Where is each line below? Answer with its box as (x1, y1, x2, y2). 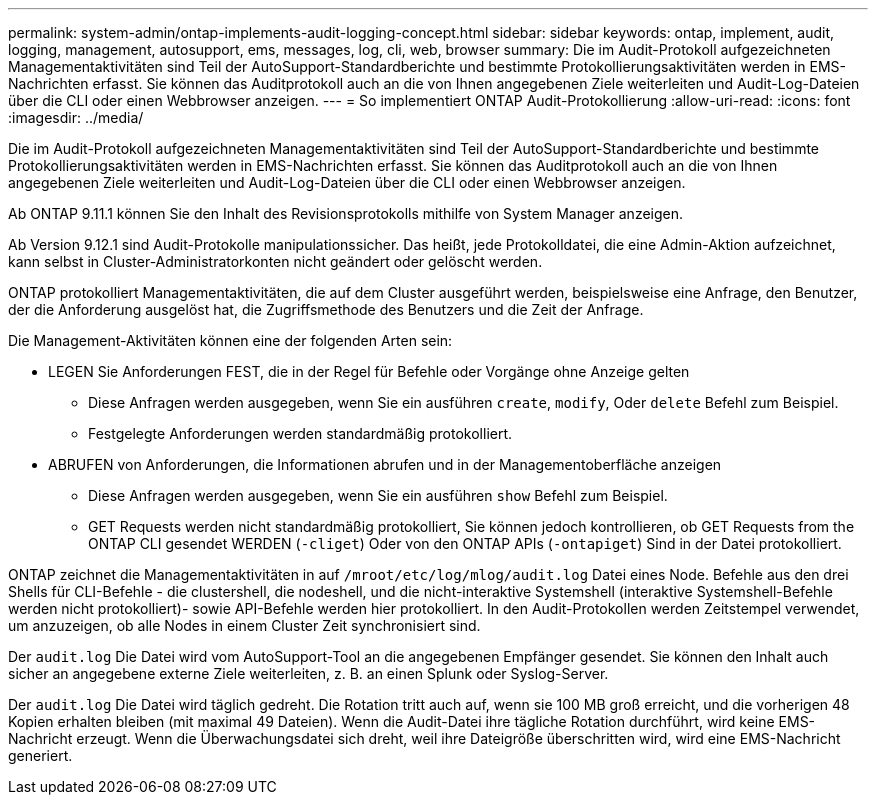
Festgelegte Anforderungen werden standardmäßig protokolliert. (88, 425, 513, 442)
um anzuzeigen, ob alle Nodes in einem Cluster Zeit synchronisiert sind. (8, 617, 481, 634)
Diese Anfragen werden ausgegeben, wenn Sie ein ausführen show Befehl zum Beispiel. (88, 487, 668, 504)
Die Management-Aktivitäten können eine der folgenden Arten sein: (8, 332, 453, 349)
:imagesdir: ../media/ (8, 109, 144, 126)
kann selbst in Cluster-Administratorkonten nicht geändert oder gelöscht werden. (8, 253, 543, 270)
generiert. (8, 747, 73, 764)
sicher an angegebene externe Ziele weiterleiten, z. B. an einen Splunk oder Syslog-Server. (8, 665, 609, 682)
